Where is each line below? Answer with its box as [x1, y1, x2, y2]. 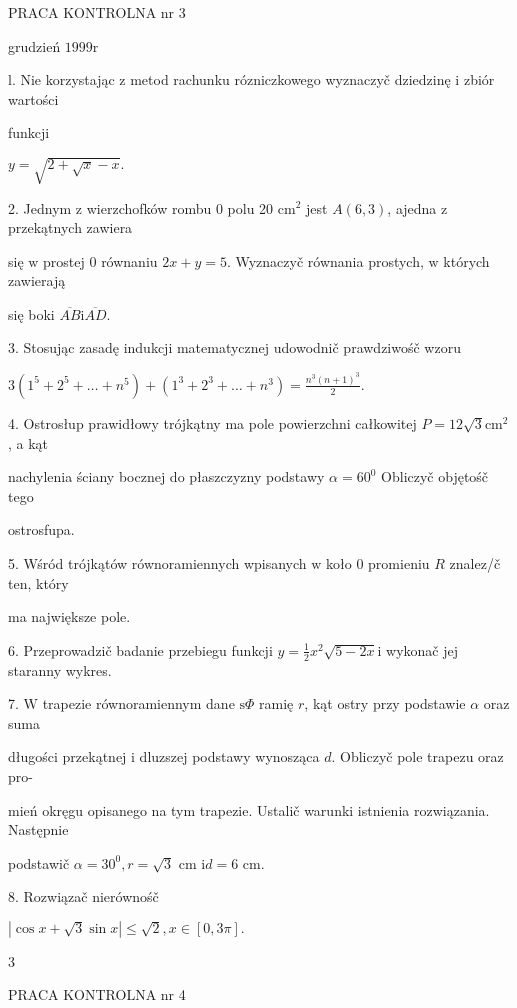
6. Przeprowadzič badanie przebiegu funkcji [8, 639, 273, 660]
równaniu [101, 250, 158, 271]
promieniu [368, 552, 430, 573]
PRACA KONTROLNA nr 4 [8, 984, 186, 1005]
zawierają [8, 270, 66, 291]
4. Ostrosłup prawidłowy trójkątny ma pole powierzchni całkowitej [8, 412, 417, 433]
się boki [8, 303, 55, 324]
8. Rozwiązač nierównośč [8, 886, 159, 907]
